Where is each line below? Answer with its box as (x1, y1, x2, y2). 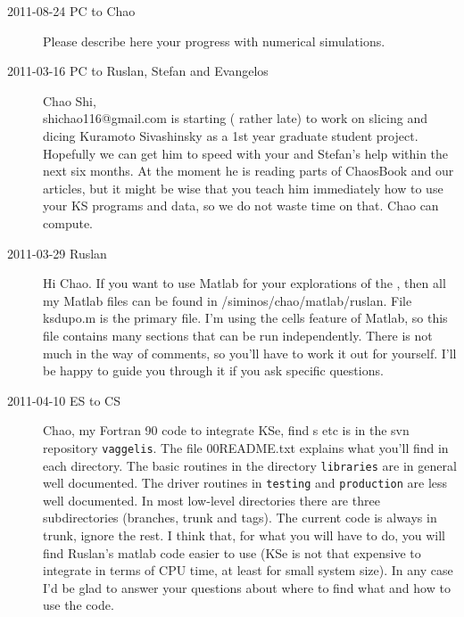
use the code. (43, 596, 114, 614)
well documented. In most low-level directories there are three (43, 490, 380, 509)
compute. (43, 213, 93, 232)
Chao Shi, (43, 91, 96, 110)
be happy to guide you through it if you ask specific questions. (43, 361, 384, 380)
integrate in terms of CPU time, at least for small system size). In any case (43, 561, 453, 580)
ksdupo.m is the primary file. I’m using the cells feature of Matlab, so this (43, 308, 448, 327)
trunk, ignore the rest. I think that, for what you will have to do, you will (43, 526, 445, 545)
